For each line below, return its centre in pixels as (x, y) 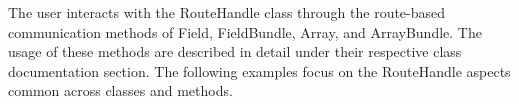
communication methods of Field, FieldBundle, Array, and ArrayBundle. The (245, 31)
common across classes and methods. (120, 90)
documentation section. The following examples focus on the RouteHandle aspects (259, 70)
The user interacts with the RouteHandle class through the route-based (227, 12)
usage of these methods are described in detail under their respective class (235, 51)
